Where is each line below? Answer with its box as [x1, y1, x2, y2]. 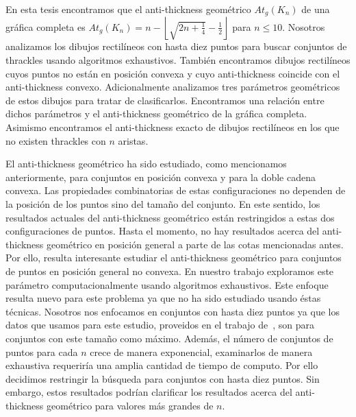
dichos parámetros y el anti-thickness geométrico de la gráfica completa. [5, 106, 307, 121]
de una [301, 2, 330, 16]
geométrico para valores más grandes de [47, 398, 214, 412]
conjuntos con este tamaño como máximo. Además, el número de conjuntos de [5, 331, 333, 345]
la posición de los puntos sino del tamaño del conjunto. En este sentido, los [5, 196, 320, 211]
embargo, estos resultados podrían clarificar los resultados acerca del [5, 385, 292, 399]
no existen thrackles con [5, 133, 106, 147]
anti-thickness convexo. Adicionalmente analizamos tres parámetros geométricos [5, 80, 340, 94]
